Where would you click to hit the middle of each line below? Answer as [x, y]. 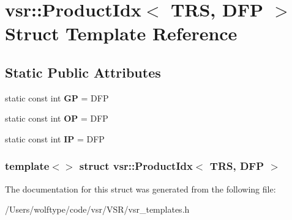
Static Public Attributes [83, 72]
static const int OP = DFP [57, 118]
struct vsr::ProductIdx [136, 166]
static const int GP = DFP [57, 97]
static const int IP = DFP [55, 138]
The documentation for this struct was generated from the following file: [140, 189]
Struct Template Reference [121, 33]
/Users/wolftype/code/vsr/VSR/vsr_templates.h [97, 209]
